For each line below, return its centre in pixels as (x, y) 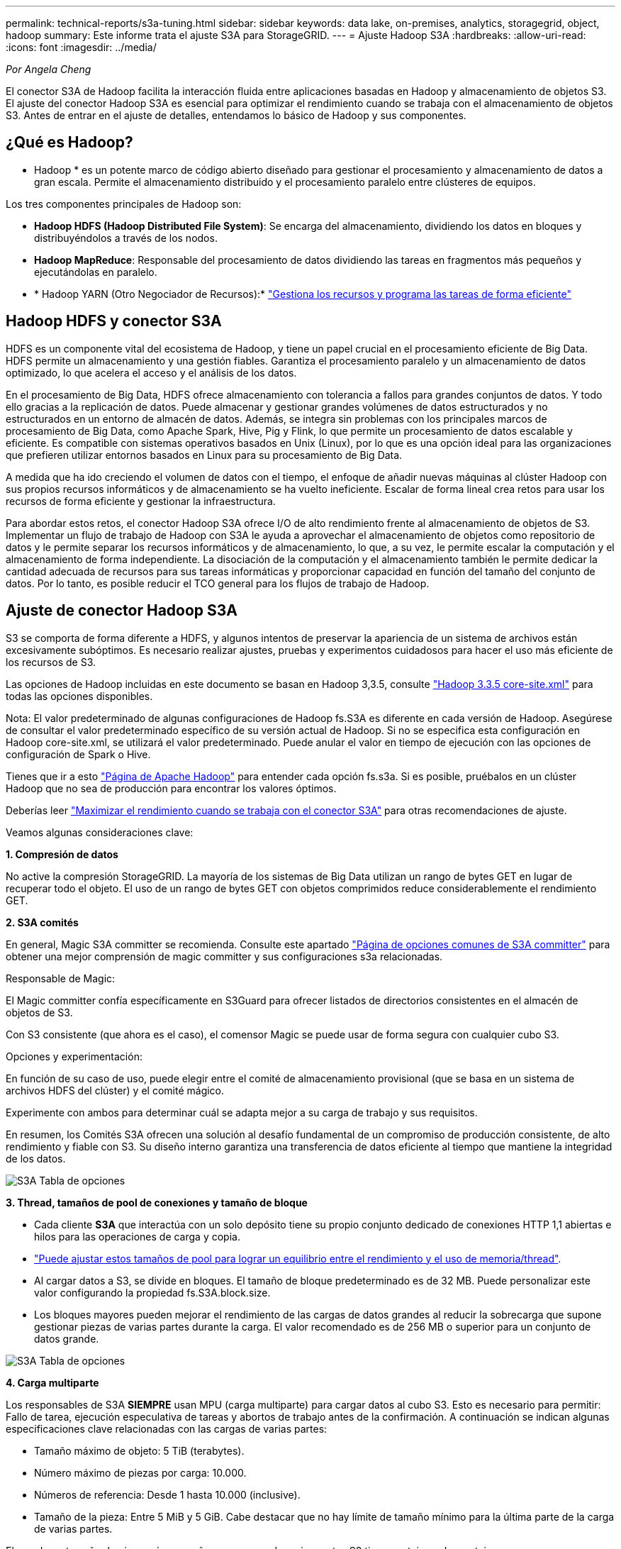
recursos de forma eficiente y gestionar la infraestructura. (141, 501)
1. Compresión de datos (62, 854)
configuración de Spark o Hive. (78, 754)
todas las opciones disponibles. (79, 696)
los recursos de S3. (51, 662)
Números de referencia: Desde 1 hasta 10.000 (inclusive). (167, 1494)
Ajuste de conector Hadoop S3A (122, 611)
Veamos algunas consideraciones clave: (100, 832)
